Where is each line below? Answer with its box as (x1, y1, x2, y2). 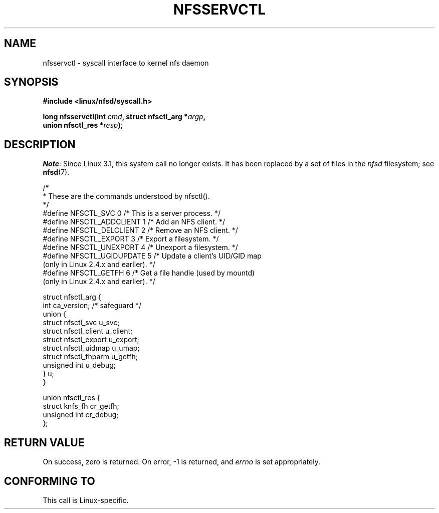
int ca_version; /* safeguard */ (43, 301, 141, 310)
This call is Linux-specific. (43, 495, 129, 504)
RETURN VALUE (4, 436, 85, 449)
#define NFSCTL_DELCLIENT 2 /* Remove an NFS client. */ (43, 226, 238, 235)
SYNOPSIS (4, 76, 59, 89)
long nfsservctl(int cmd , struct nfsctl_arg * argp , (43, 112, 206, 121)
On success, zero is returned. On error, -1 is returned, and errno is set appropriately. (43, 457, 320, 466)
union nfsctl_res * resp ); (43, 121, 123, 130)
